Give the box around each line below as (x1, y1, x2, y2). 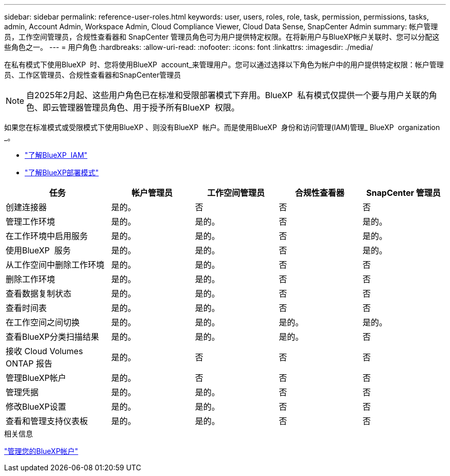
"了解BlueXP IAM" (25, 151, 88, 159)
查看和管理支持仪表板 (6, 416, 88, 426)
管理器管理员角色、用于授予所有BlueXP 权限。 (59, 102, 239, 113)
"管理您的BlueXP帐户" (4, 447, 79, 455)
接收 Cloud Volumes (6, 346, 83, 356)
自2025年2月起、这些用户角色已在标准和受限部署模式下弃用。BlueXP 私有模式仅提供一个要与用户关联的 (26, 90, 429, 100)
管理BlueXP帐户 (6, 373, 66, 383)
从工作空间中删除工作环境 (6, 260, 105, 270)
